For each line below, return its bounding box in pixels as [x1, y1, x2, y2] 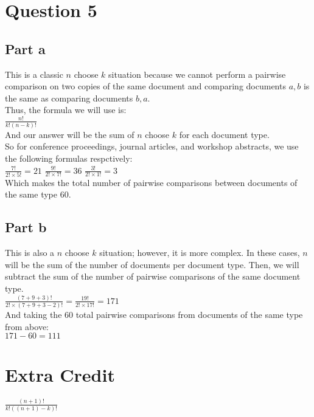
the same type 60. [5, 188, 71, 201]
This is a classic [5, 67, 63, 80]
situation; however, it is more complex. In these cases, [99, 246, 300, 259]
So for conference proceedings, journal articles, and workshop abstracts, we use [5, 140, 299, 153]
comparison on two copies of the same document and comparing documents [5, 80, 286, 92]
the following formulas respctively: [5, 151, 133, 164]
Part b [5, 218, 47, 236]
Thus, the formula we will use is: [5, 103, 127, 116]
